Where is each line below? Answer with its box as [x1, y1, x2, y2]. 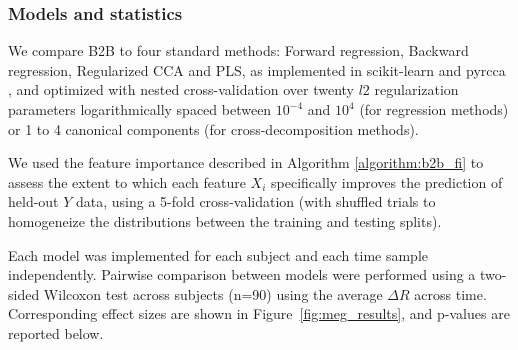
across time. [414, 283, 487, 304]
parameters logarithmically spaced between [8, 99, 272, 119]
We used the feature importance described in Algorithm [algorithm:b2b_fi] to [8, 152, 484, 173]
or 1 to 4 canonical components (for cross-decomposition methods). [8, 118, 419, 139]
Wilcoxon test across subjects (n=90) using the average [43, 283, 383, 304]
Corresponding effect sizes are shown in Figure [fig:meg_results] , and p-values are [8, 303, 510, 324]
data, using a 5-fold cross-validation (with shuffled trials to [76, 191, 436, 212]
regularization [374, 79, 459, 100]
